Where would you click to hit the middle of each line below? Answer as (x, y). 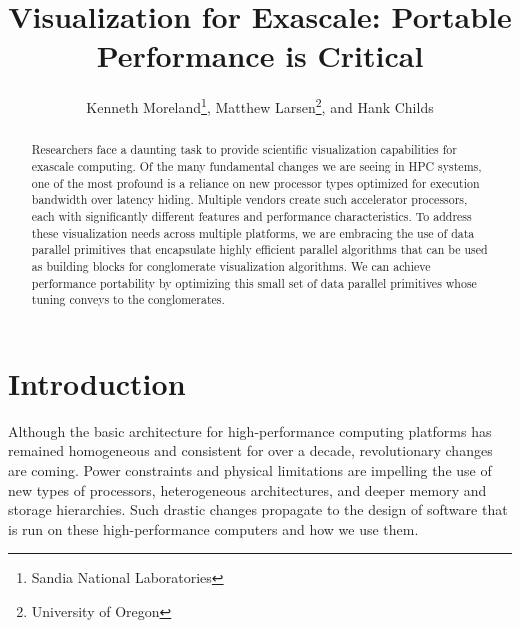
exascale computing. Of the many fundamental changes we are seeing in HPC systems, (256, 166)
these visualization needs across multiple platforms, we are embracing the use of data (253, 232)
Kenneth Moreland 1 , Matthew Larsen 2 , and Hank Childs (260, 105)
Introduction (97, 382)
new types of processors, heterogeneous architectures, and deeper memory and (247, 489)
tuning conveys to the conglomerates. (128, 299)
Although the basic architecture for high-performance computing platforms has (250, 430)
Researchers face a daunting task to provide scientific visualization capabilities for (244, 149)
